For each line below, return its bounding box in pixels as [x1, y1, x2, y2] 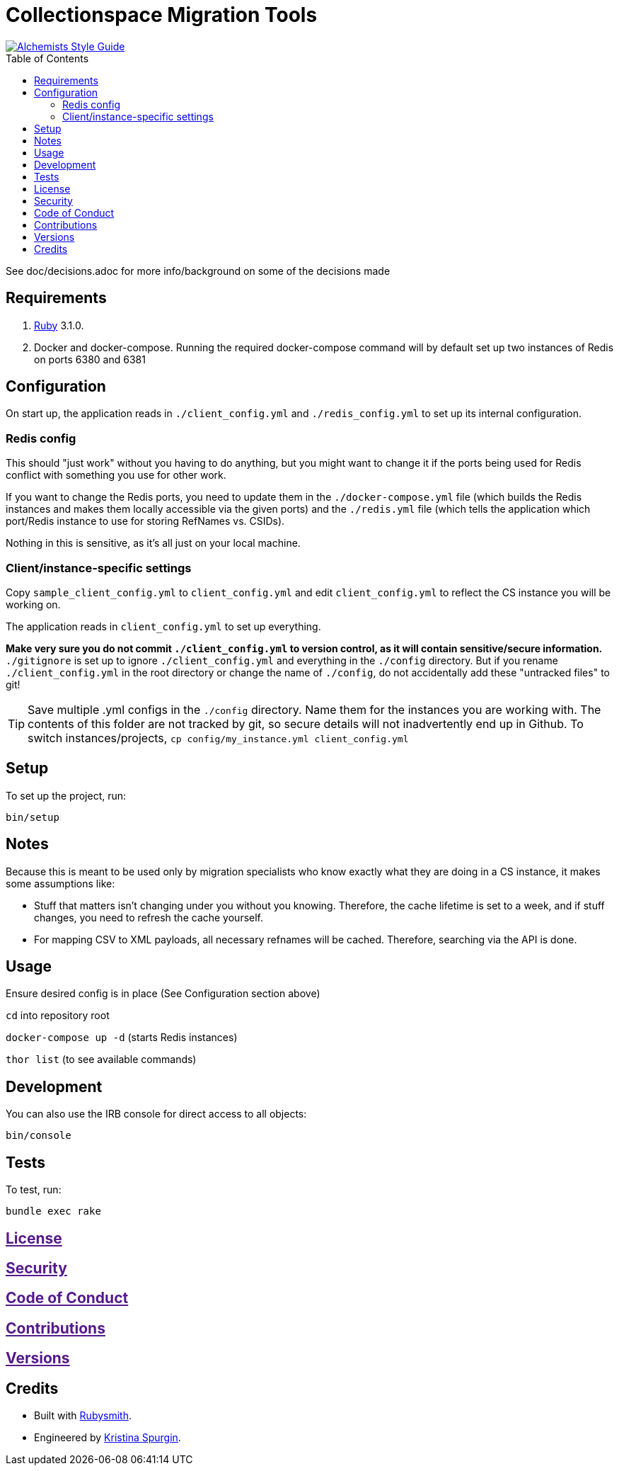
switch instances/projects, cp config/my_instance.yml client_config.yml [28, 730, 409, 745]
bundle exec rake [6, 1205, 101, 1217]
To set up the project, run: [6, 789, 127, 802]
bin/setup [6, 811, 59, 823]
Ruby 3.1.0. [34, 319, 84, 331]
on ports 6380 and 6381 [34, 353, 146, 365]
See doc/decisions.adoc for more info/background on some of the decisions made [6, 264, 391, 277]
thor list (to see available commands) [6, 1053, 197, 1066]
